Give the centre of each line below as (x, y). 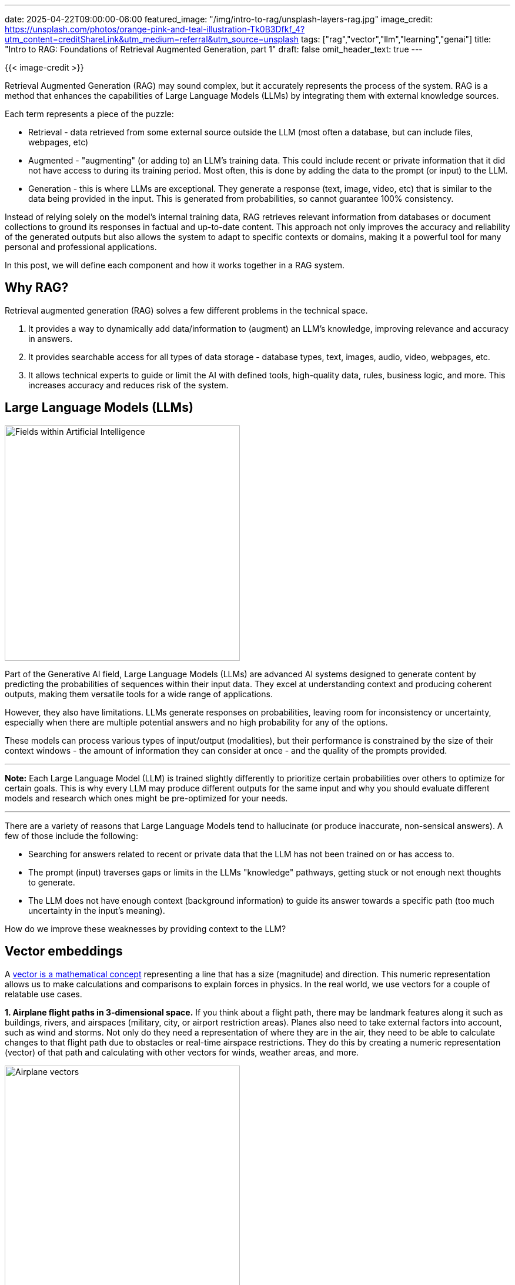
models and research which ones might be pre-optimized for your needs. (146, 798)
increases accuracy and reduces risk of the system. (128, 385)
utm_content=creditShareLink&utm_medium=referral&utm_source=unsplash (152, 39)
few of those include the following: (72, 835)
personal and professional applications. (81, 247)
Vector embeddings (64, 951)
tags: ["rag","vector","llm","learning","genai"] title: (396, 39)
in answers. (51, 338)
